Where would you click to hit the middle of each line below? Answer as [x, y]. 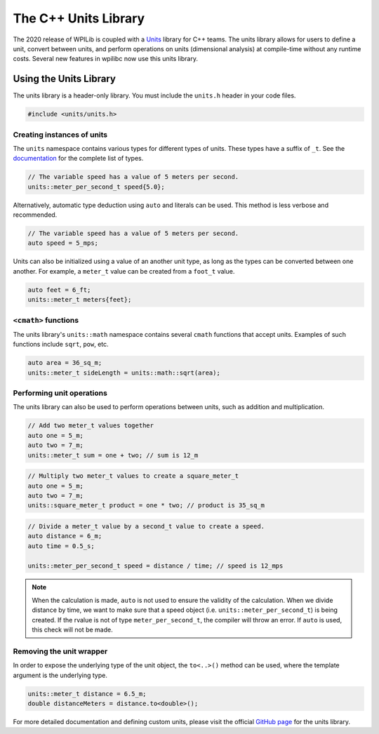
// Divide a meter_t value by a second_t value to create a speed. [146, 526]
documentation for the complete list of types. [78, 159]
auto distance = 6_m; [65, 536]
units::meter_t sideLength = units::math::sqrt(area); [124, 373]
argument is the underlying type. [60, 675]
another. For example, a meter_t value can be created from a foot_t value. [124, 271]
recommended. [35, 215]
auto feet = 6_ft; [59, 290]
